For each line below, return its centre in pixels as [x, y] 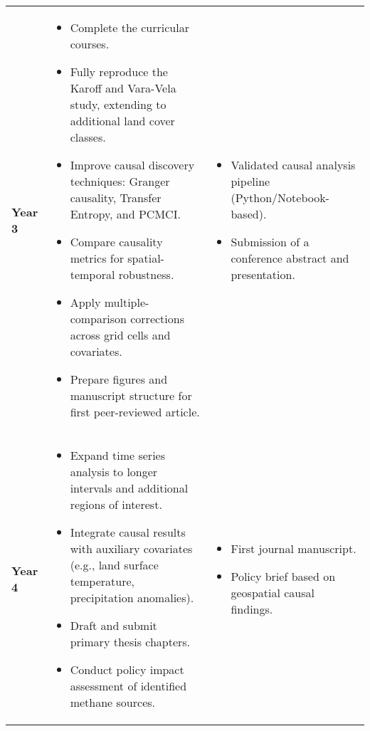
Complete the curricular [129, 27]
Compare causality [116, 242]
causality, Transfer [116, 198]
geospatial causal [273, 593]
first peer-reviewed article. [135, 412]
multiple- [127, 302]
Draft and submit [113, 625]
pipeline [250, 181]
